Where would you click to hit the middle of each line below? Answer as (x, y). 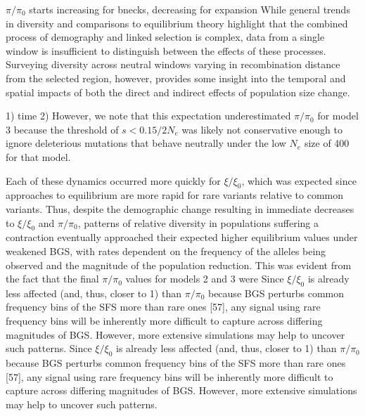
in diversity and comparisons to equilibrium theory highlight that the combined (177, 23)
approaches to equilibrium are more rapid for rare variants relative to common (175, 195)
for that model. (38, 156)
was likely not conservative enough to (262, 129)
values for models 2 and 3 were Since (205, 279)
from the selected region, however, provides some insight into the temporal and (176, 78)
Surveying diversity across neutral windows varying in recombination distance (173, 64)
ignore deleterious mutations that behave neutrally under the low (146, 143)
